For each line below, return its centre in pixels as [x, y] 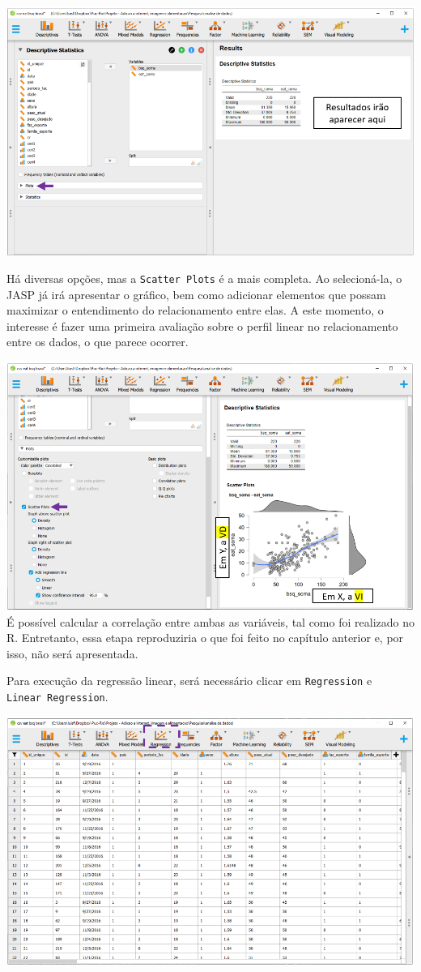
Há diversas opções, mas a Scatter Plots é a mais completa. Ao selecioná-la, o [204, 278]
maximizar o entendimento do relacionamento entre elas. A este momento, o [195, 310]
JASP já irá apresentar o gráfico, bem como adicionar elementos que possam [196, 294]
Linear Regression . [57, 696]
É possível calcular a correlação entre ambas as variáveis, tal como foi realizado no [210, 621]
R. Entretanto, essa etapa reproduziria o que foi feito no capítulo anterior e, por [205, 638]
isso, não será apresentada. [72, 653]
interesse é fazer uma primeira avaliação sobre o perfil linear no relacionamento [202, 325]
